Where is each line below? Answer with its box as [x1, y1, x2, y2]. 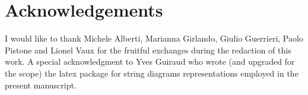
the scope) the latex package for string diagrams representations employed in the [5, 66, 299, 79]
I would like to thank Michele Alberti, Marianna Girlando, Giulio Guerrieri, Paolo [5, 32, 303, 45]
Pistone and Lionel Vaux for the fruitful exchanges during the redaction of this [5, 43, 291, 56]
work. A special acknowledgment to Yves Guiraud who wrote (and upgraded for [5, 55, 295, 68]
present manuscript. [5, 78, 77, 91]
